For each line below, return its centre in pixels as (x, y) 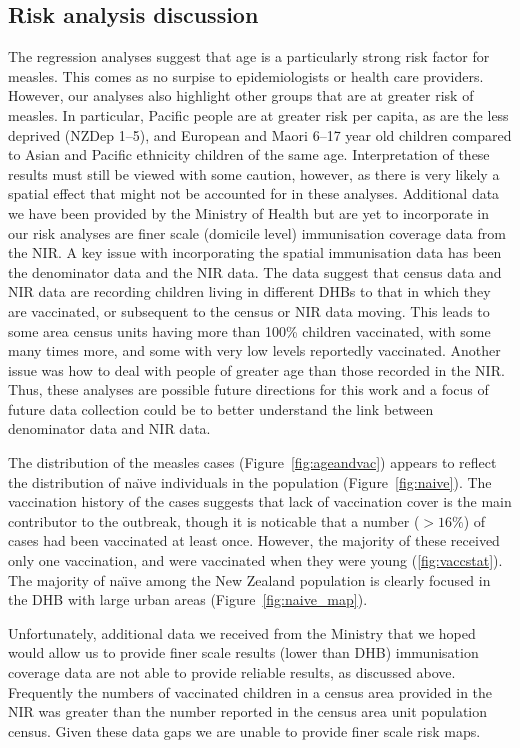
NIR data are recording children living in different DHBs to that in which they (249, 291)
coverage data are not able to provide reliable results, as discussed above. (232, 672)
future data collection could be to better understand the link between (221, 408)
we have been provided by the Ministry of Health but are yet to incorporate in (248, 212)
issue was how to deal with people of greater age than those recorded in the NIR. (256, 369)
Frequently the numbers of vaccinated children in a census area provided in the (250, 691)
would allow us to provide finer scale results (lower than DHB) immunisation (243, 652)
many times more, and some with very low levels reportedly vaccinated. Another (254, 350)
